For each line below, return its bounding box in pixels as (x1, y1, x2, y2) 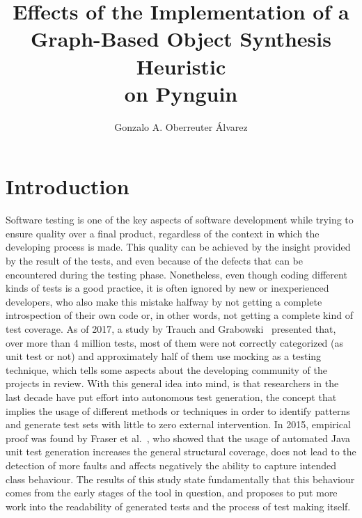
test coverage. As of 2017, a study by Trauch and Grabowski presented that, (6, 321, 336, 336)
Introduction (6, 172, 129, 201)
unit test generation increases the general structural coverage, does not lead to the (6, 444, 356, 459)
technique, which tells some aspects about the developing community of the (6, 362, 327, 377)
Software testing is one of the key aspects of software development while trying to (6, 212, 354, 227)
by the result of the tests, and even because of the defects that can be (6, 253, 303, 267)
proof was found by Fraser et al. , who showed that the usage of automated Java (6, 430, 351, 445)
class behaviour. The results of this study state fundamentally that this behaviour (6, 471, 355, 486)
